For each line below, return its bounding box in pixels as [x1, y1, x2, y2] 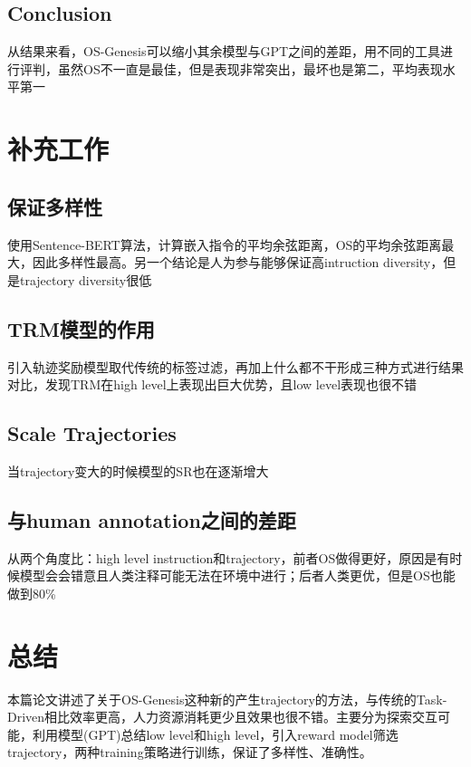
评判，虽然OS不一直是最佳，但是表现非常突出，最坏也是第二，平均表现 [19, 59, 443, 78]
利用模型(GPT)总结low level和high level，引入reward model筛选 [32, 724, 399, 743]
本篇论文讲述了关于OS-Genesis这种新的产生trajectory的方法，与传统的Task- [7, 689, 447, 708]
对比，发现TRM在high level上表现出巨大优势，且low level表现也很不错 [7, 375, 418, 394]
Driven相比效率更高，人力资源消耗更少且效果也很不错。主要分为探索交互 [7, 707, 438, 726]
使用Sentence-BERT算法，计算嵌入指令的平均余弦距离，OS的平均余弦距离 [7, 235, 442, 254]
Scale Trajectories [7, 419, 177, 447]
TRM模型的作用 [7, 314, 155, 342]
